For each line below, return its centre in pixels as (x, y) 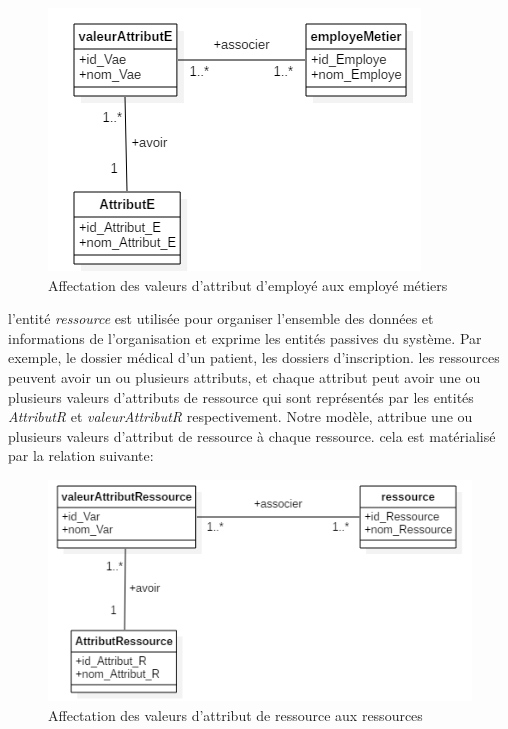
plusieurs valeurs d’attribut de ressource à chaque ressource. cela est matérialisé (252, 435)
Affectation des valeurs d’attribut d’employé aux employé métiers (248, 284)
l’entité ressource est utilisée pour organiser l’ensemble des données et (221, 318)
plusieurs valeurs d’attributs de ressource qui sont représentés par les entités (241, 396)
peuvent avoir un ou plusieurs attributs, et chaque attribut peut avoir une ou (244, 376)
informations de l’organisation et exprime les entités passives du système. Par (245, 337)
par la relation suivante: (81, 455)
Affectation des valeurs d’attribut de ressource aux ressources (235, 714)
